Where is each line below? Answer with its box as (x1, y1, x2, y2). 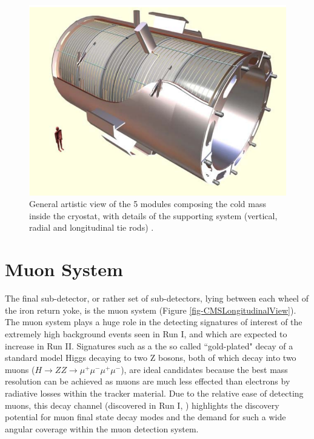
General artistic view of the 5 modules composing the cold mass (29, 197, 266, 210)
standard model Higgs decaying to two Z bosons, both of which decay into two (5, 351, 296, 364)
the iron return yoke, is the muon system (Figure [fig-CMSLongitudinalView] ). (5, 303, 296, 316)
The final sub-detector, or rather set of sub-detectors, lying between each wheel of (5, 292, 309, 305)
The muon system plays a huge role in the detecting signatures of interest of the (5, 315, 302, 328)
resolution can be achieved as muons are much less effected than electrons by (5, 375, 290, 388)
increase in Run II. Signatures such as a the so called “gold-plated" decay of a (5, 339, 293, 352)
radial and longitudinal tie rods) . (29, 221, 154, 234)
